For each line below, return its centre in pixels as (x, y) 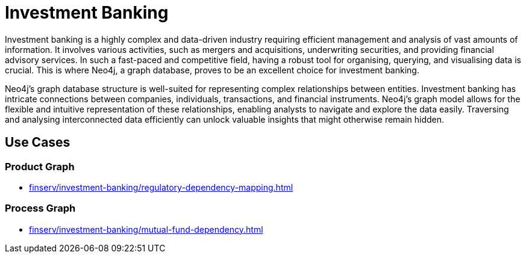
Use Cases (38, 143)
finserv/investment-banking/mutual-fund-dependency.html (146, 229)
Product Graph (40, 166)
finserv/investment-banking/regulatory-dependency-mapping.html (161, 187)
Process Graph (40, 208)
